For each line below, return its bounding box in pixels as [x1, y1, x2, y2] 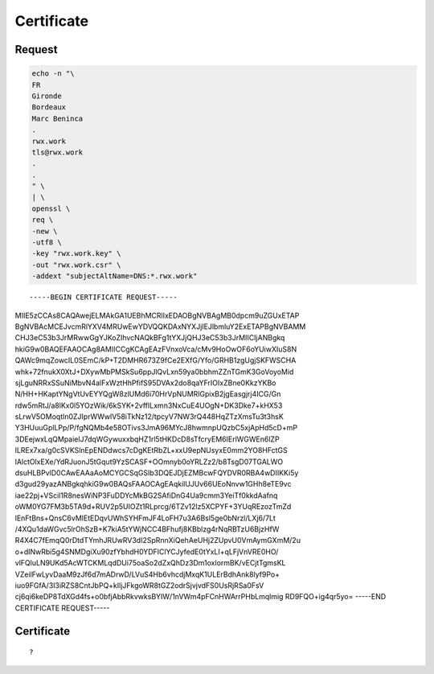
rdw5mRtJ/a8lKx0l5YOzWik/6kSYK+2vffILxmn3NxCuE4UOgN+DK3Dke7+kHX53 [14, 401, 283, 410]
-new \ [31, 226, 58, 236]
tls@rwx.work [31, 147, 84, 157]
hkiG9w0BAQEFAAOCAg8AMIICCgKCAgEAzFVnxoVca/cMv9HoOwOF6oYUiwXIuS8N [14, 344, 297, 354]
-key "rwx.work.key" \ [31, 249, 121, 258]
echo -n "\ [31, 69, 75, 78]
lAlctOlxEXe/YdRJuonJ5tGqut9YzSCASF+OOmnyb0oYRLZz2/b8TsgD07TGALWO [14, 457, 284, 466]
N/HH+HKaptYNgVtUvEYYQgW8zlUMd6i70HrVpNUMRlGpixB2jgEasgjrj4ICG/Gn [14, 389, 281, 399]
